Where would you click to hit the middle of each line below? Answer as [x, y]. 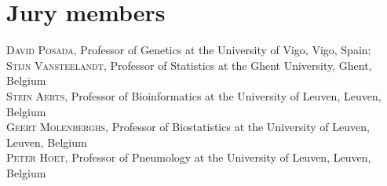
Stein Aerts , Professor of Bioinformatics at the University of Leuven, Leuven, [194, 95]
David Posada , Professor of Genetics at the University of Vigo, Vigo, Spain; [189, 50]
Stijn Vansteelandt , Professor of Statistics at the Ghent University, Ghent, [189, 65]
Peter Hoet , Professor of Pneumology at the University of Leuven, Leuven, [189, 157]
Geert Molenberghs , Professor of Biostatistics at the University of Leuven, [188, 127]
